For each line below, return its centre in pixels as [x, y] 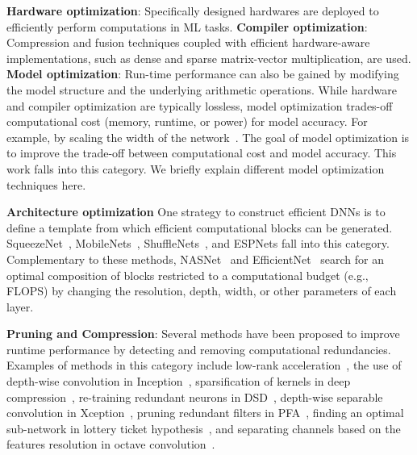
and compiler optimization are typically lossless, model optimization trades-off [200, 105]
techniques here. [46, 184]
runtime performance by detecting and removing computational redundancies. [199, 349]
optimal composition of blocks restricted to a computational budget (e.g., [188, 275]
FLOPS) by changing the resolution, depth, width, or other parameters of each [202, 291]
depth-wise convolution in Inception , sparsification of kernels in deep [179, 381]
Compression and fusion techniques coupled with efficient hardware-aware [188, 42]
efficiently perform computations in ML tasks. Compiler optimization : [187, 26]
